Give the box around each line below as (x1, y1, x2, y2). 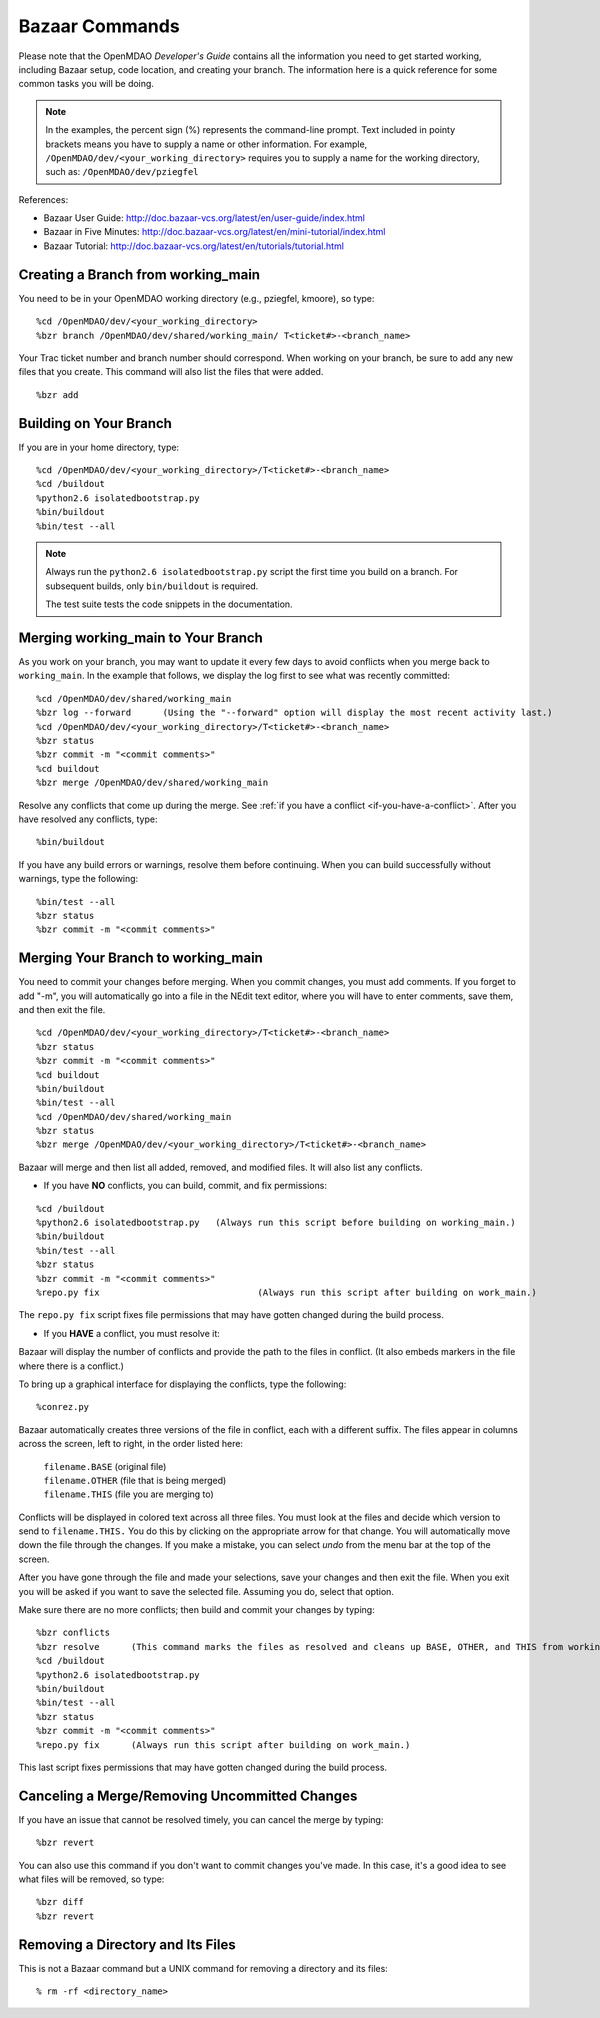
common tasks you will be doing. (18, 78, 155, 90)
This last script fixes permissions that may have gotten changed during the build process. (18, 1761, 388, 1773)
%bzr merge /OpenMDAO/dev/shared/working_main (36, 777, 269, 789)
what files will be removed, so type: (18, 1873, 165, 1885)
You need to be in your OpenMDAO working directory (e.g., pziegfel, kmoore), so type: (18, 292, 375, 304)
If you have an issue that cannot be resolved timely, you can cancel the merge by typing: (18, 1813, 384, 1825)
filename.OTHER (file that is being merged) (43, 1474, 227, 1486)
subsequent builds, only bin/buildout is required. (45, 580, 259, 592)
